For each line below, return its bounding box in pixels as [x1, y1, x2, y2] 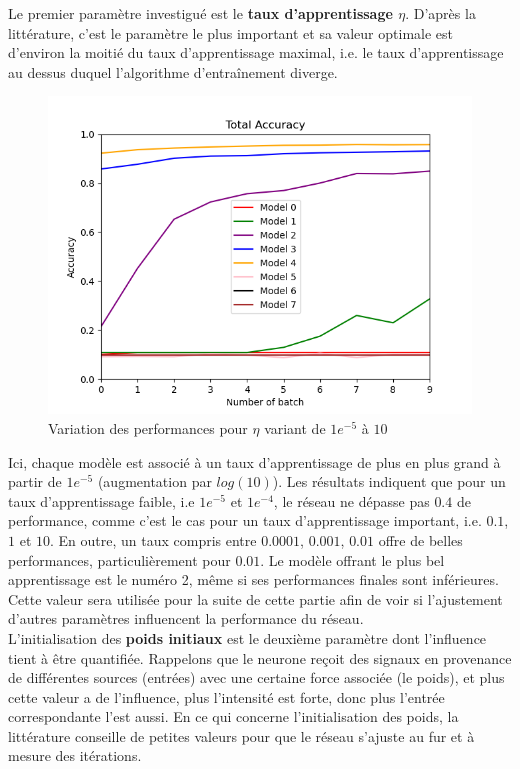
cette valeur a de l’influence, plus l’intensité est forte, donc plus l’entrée [8, 686, 445, 707]
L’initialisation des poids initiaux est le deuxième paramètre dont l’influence [8, 627, 487, 648]
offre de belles [378, 529, 463, 550]
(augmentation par [97, 471, 212, 492]
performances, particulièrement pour [8, 549, 231, 570]
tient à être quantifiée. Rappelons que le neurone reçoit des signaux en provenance [8, 647, 512, 668]
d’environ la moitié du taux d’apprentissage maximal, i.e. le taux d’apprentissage [8, 42, 504, 63]
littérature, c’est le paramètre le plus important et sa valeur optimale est [8, 22, 454, 43]
